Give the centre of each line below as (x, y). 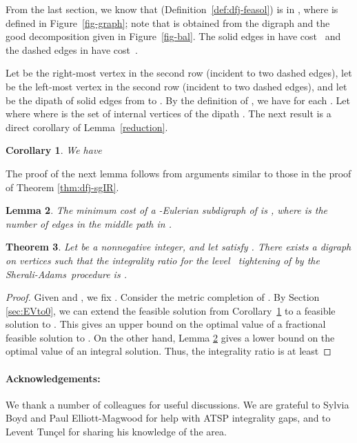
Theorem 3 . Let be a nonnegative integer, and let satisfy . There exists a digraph (178, 247)
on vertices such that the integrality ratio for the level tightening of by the (163, 260)
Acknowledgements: (53, 378)
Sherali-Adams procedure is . (66, 274)
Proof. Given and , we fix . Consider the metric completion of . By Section (163, 297)
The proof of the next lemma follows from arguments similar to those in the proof (178, 173)
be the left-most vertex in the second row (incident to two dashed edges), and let (176, 86)
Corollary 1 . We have (54, 150)
